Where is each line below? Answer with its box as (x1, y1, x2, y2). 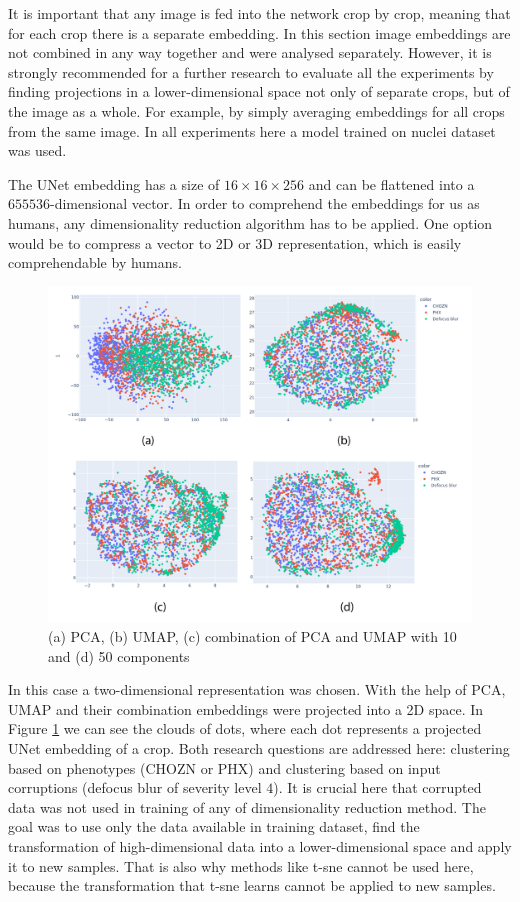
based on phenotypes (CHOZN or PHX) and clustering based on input (8, 757, 441, 778)
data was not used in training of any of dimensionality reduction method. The (8, 796, 486, 817)
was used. (8, 140, 67, 161)
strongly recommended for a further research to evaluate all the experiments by (8, 61, 494, 82)
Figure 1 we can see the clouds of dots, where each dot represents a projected (8, 718, 482, 739)
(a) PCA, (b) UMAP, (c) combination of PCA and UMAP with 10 (48, 626, 457, 647)
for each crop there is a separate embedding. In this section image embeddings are (8, 22, 511, 43)
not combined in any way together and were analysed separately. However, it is (8, 42, 492, 63)
